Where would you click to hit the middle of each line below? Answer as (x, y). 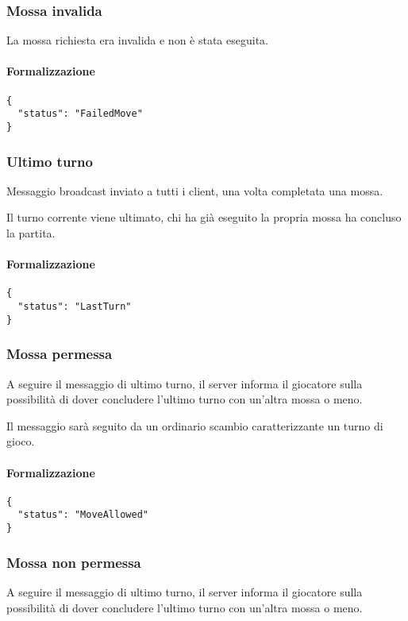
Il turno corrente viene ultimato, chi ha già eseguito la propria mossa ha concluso (204, 217)
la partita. (31, 232)
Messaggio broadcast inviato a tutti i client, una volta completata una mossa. (195, 190)
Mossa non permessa (74, 562)
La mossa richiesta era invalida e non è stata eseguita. (137, 40)
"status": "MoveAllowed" (83, 515)
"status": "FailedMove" (80, 114)
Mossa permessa (60, 354)
